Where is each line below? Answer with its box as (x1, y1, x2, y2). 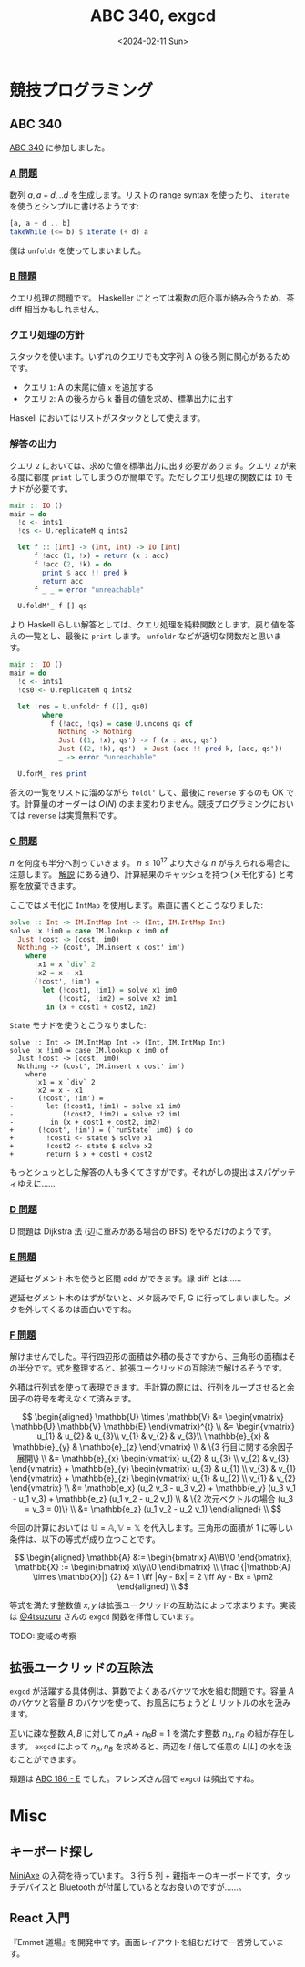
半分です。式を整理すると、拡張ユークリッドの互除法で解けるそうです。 (16, 1362, 287, 1373)
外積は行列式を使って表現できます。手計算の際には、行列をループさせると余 (9, 1381, 296, 1393)
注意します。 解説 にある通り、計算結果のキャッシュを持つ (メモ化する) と (9, 869, 287, 880)
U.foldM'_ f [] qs (17, 602, 88, 611)
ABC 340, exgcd (89, 5, 217, 26)
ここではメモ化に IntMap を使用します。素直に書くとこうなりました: (9, 899, 264, 911)
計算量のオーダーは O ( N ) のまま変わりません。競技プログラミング (24, 798, 270, 809)
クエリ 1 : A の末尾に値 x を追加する (22, 382, 155, 392)
